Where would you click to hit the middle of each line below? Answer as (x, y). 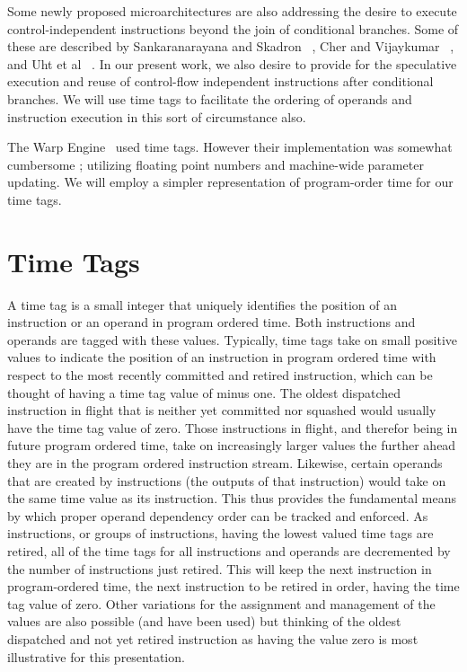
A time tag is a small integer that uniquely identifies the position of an (202, 304)
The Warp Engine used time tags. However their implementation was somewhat (230, 147)
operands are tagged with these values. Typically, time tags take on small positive (233, 339)
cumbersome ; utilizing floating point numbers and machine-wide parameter (216, 164)
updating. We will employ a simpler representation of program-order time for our (230, 182)
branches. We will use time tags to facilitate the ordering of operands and (210, 98)
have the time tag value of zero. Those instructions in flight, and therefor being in (233, 427)
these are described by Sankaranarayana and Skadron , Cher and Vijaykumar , (231, 46)
